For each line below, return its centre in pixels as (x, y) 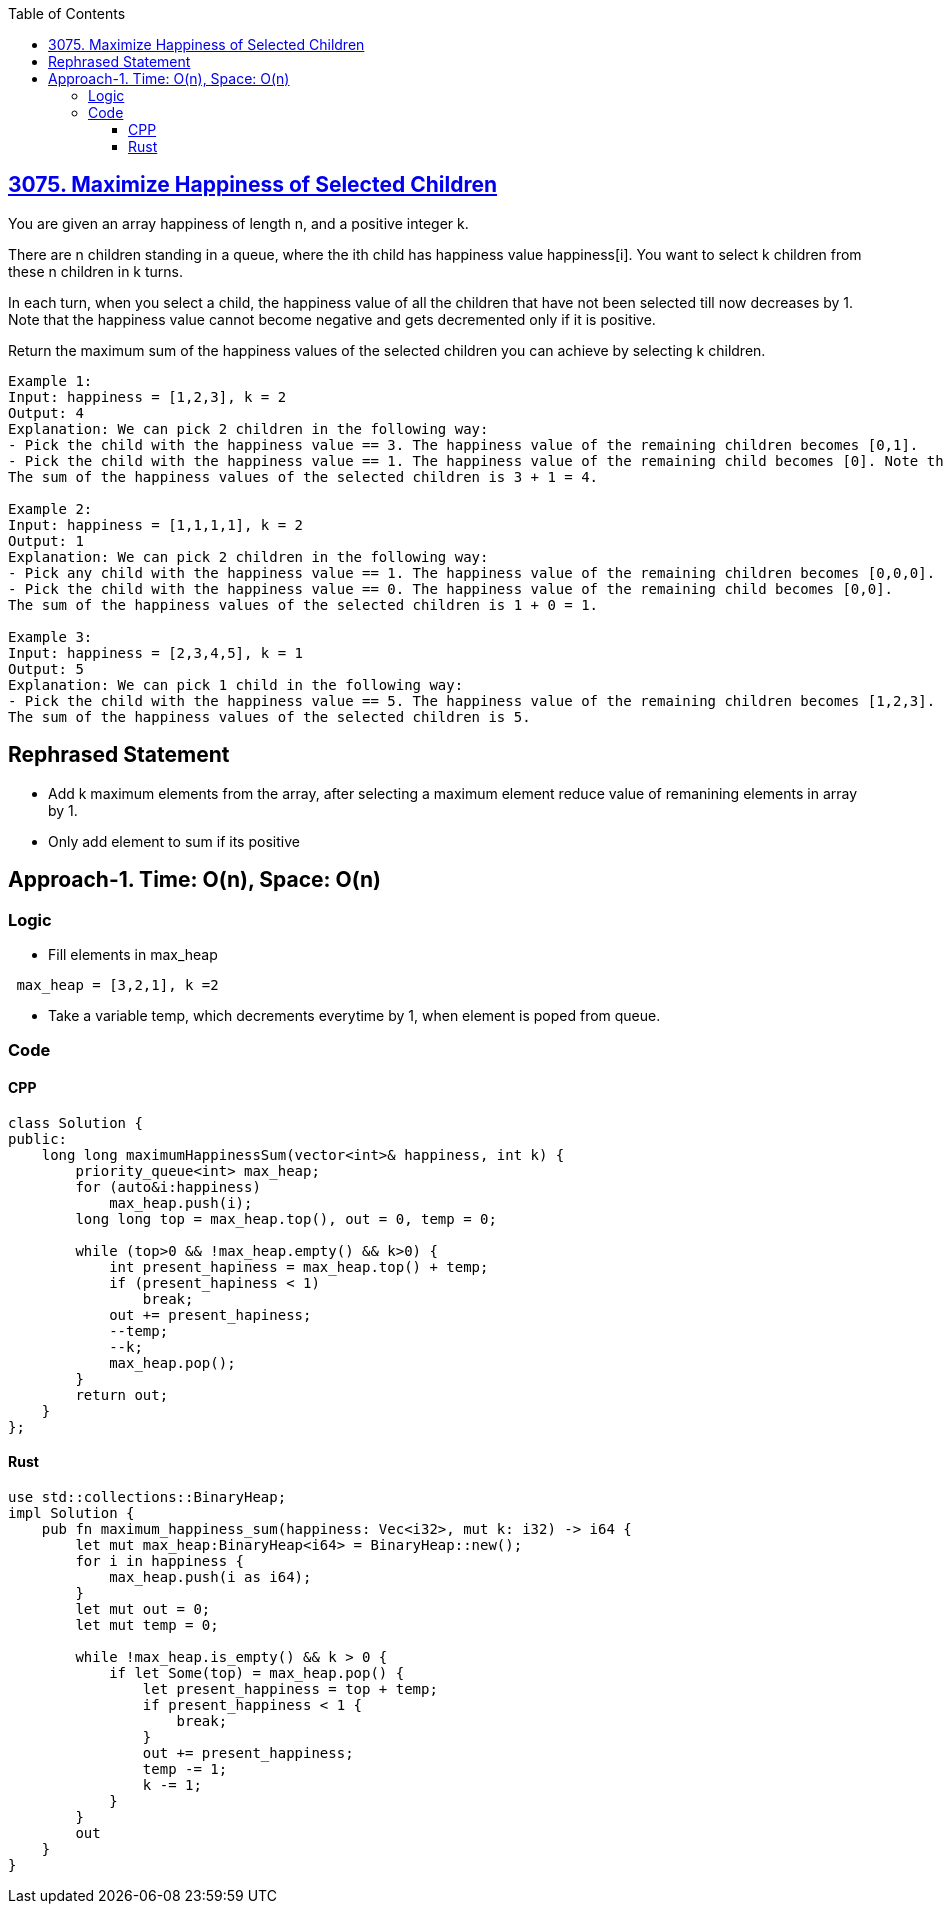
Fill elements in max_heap (133, 954)
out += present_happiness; (248, 1752)
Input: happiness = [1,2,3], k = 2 (147, 396)
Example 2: (50, 508)
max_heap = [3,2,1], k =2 (117, 984)
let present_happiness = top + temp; (290, 1688)
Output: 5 (46, 668)
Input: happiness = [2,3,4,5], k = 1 (156, 652)
